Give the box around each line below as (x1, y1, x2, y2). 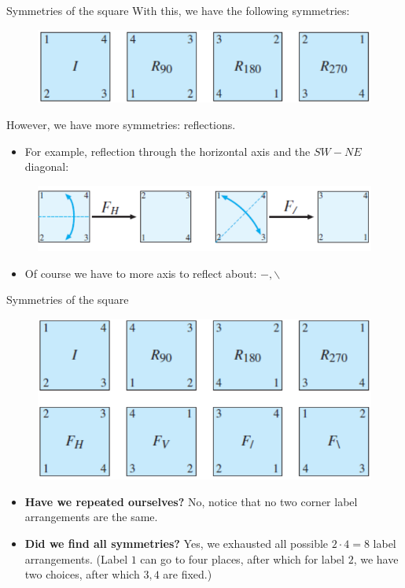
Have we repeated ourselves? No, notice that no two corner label (24, 493, 358, 509)
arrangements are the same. (24, 508, 158, 525)
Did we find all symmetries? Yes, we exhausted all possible (24, 535, 329, 552)
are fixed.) (163, 566, 212, 582)
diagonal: (24, 158, 69, 175)
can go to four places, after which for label (140, 550, 344, 567)
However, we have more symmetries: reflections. (6, 116, 236, 133)
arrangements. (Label (24, 550, 128, 567)
